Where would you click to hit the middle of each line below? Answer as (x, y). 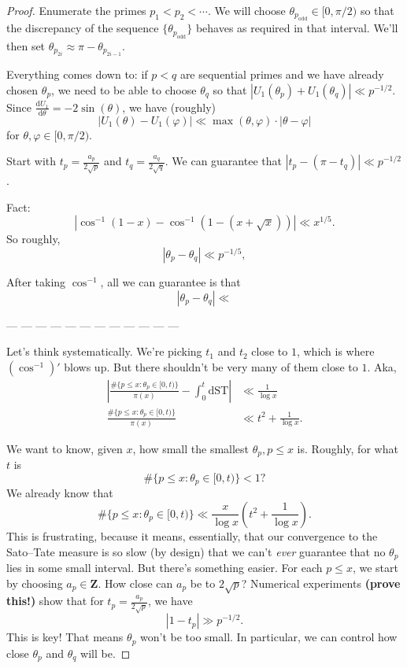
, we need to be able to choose (124, 89)
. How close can (135, 583)
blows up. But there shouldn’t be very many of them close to (211, 366)
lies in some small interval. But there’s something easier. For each (165, 567)
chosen (22, 89)
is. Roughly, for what (348, 448)
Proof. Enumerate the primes (76, 10)
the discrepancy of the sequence (83, 28)
